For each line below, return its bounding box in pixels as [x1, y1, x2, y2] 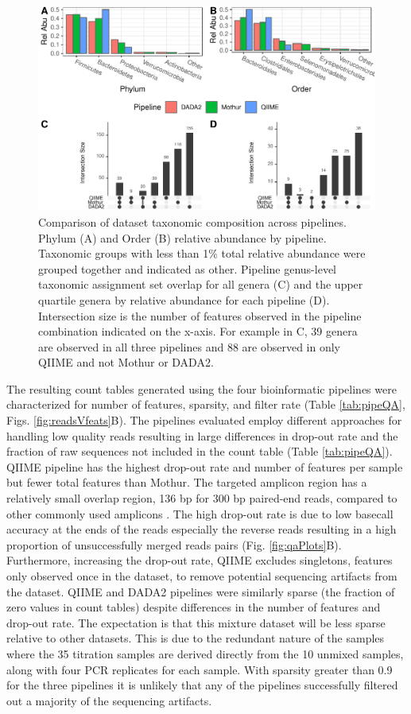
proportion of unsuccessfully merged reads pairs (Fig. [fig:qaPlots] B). [6, 536, 342, 553]
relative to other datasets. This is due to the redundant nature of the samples [6, 630, 385, 646]
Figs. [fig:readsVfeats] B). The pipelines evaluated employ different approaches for [6, 412, 402, 429]
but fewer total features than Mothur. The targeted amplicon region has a [6, 474, 367, 491]
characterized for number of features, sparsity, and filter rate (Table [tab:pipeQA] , [6, 396, 405, 413]
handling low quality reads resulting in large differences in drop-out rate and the [6, 427, 398, 444]
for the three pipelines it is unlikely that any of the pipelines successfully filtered [6, 677, 398, 693]
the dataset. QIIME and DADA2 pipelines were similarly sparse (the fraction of [6, 583, 395, 600]
